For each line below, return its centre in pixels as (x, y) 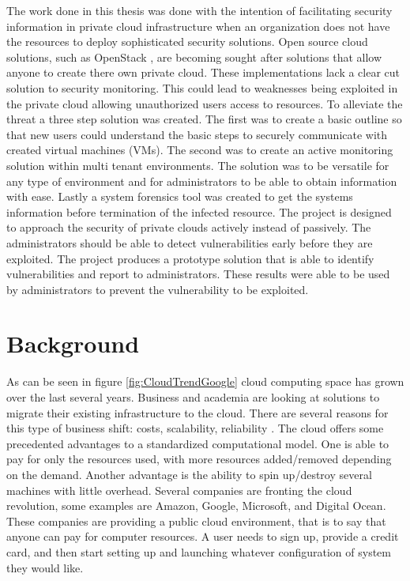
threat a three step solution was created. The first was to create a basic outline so (204, 119)
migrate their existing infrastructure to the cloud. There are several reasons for (197, 412)
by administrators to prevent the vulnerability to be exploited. (158, 289)
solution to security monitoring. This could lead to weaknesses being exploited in (202, 87)
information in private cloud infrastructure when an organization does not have (198, 26)
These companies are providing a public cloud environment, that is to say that (196, 521)
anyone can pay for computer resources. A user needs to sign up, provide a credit (203, 536)
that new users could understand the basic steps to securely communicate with (197, 134)
